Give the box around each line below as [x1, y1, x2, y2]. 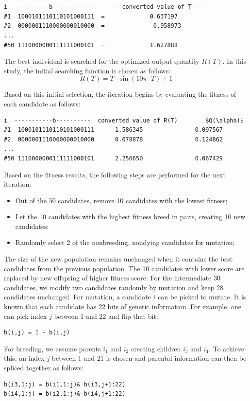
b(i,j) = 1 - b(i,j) [4, 329, 70, 336]
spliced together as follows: [4, 363, 83, 372]
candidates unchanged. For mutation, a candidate [4, 292, 151, 302]
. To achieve [208, 343, 245, 353]
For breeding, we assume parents [4, 343, 101, 353]
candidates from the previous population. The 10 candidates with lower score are [4, 263, 245, 273]
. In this [222, 56, 247, 66]
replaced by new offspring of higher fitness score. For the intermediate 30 [4, 273, 220, 283]
